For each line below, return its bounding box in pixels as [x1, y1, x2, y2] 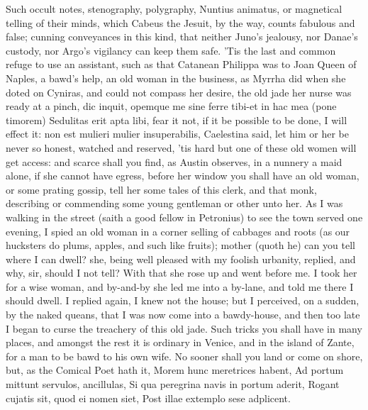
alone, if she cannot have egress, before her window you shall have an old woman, [6, 168, 359, 183]
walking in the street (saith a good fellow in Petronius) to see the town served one [6, 209, 363, 224]
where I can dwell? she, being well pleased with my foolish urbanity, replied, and [6, 251, 356, 266]
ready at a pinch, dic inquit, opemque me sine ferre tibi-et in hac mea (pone [6, 99, 337, 113]
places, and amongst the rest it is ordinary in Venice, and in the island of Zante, [6, 335, 355, 350]
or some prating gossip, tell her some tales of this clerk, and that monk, [6, 182, 317, 196]
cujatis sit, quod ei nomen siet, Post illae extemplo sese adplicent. [6, 390, 291, 405]
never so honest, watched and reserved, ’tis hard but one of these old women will [6, 140, 357, 155]
